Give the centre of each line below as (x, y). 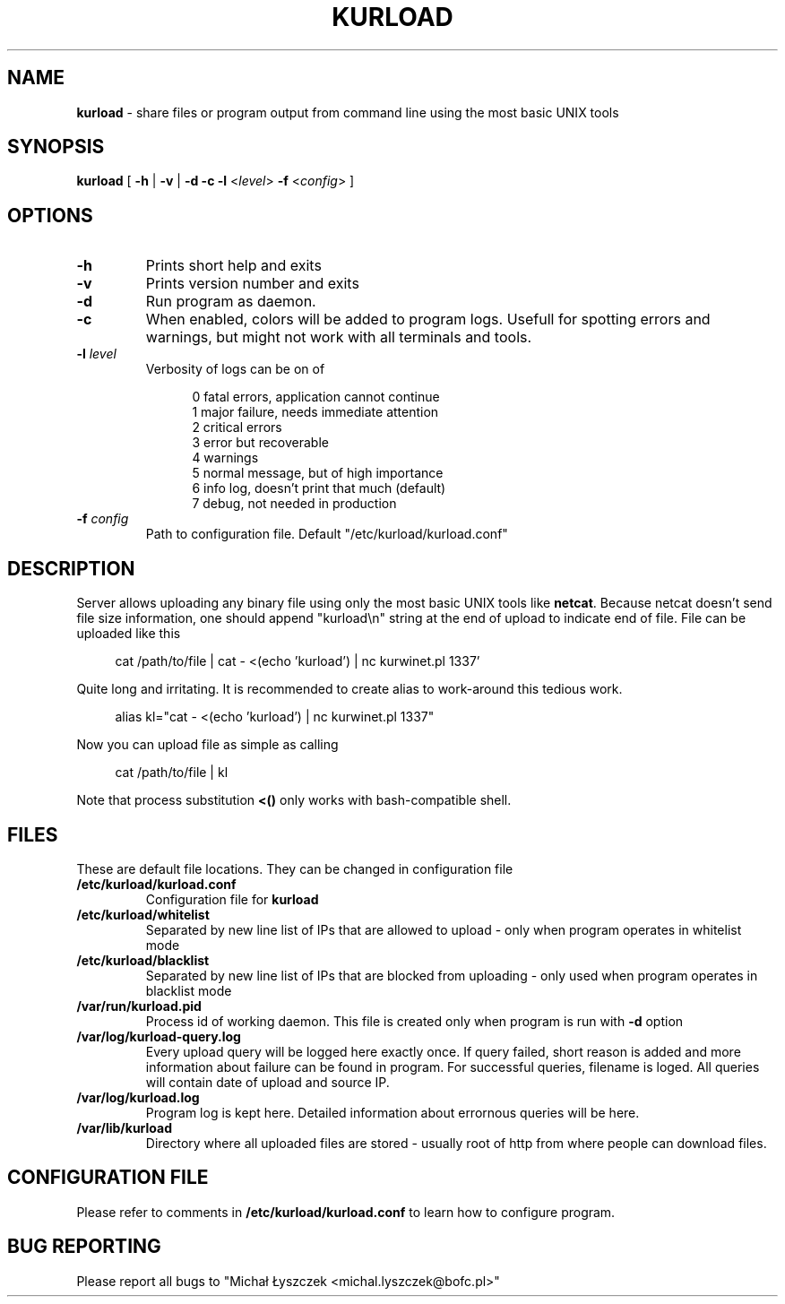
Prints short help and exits (233, 266)
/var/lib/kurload (124, 1127)
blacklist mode (189, 990)
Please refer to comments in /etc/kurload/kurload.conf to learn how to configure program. (346, 1212)
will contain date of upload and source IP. (267, 1082)
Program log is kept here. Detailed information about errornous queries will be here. (392, 1112)
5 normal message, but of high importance (318, 473)
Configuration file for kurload (232, 899)
